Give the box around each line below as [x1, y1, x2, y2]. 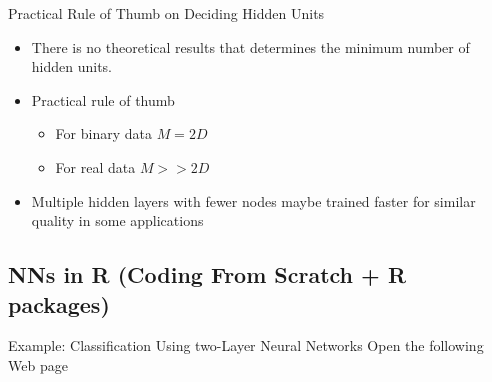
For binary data [55, 123, 152, 144]
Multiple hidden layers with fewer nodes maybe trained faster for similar [31, 190, 476, 211]
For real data [55, 156, 136, 177]
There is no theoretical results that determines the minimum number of [31, 36, 470, 57]
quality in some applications [31, 210, 204, 231]
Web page [8, 354, 68, 375]
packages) [8, 288, 110, 319]
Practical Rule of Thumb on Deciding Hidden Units [8, 3, 325, 23]
